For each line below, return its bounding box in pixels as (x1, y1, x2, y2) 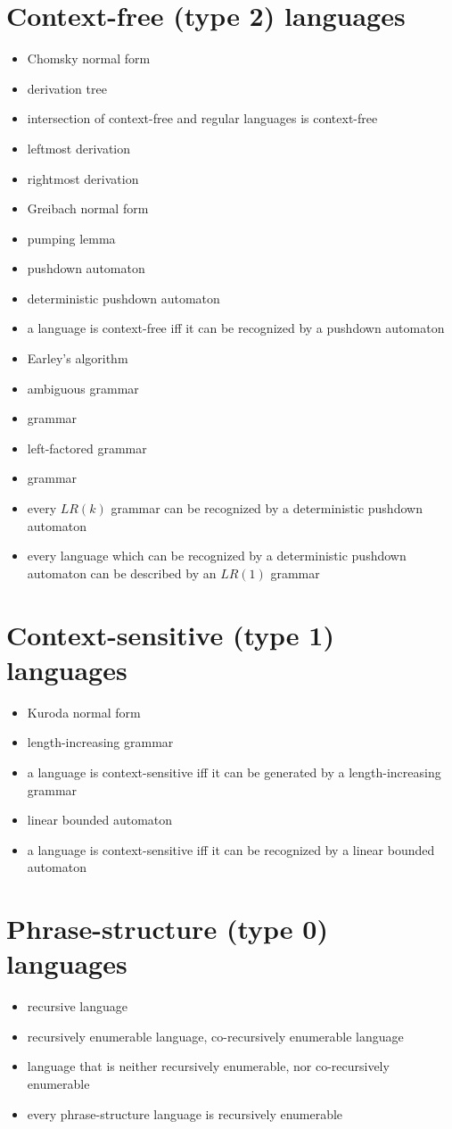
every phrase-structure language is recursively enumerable (27, 1104, 343, 1123)
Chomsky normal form (27, 49, 151, 68)
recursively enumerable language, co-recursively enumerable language (27, 1026, 404, 1045)
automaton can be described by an (27, 563, 217, 582)
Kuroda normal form (27, 702, 141, 721)
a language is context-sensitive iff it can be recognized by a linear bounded (27, 840, 435, 859)
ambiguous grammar (27, 378, 139, 397)
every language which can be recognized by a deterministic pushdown (27, 546, 407, 565)
